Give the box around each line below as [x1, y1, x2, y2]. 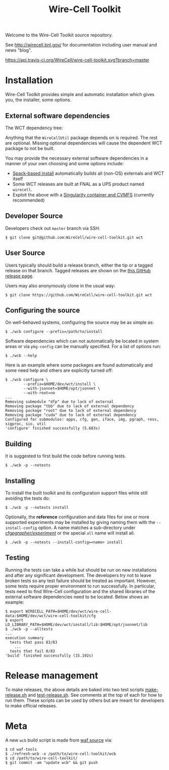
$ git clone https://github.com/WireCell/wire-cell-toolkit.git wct [5, 292, 152, 298]
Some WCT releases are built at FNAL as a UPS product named [12, 181, 144, 187]
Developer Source [5, 212, 63, 220]
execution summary [5, 635, 44, 640]
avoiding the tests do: [5, 495, 50, 501]
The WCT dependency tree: [5, 125, 63, 131]
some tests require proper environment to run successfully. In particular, [5, 583, 155, 589]
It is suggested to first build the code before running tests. [5, 453, 126, 459]
